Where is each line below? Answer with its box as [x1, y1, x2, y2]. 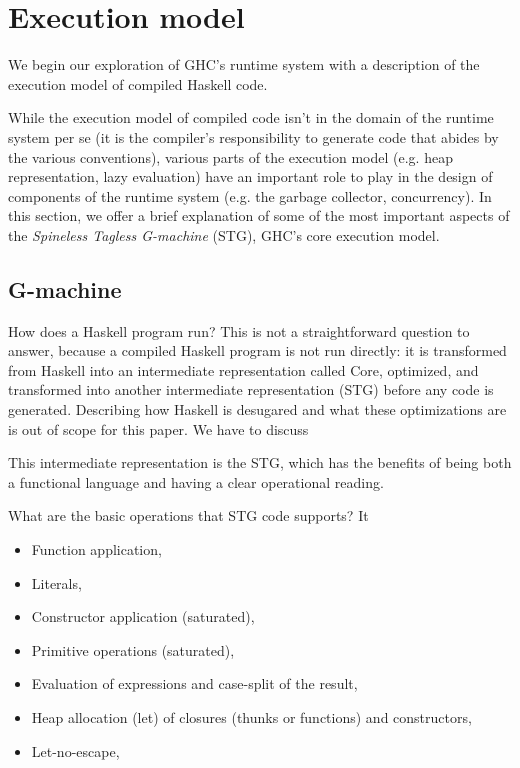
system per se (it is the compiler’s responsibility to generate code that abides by [8, 126, 499, 147]
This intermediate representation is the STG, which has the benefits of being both [8, 452, 512, 473]
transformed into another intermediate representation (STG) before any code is [8, 379, 494, 400]
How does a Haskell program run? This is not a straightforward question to [8, 320, 470, 341]
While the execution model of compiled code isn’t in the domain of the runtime [8, 107, 494, 128]
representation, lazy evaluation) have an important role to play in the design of [8, 166, 493, 187]
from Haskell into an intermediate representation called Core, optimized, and [8, 359, 479, 380]
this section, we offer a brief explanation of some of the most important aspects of [8, 205, 510, 226]
